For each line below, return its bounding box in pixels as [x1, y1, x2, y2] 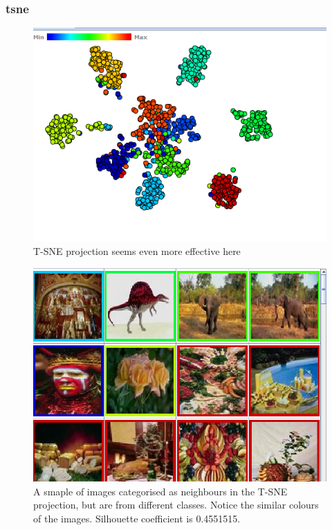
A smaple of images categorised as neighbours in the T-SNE [33, 484, 288, 498]
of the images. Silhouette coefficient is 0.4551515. [33, 511, 241, 525]
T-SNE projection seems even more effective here [33, 244, 241, 258]
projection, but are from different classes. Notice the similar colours [33, 497, 319, 512]
